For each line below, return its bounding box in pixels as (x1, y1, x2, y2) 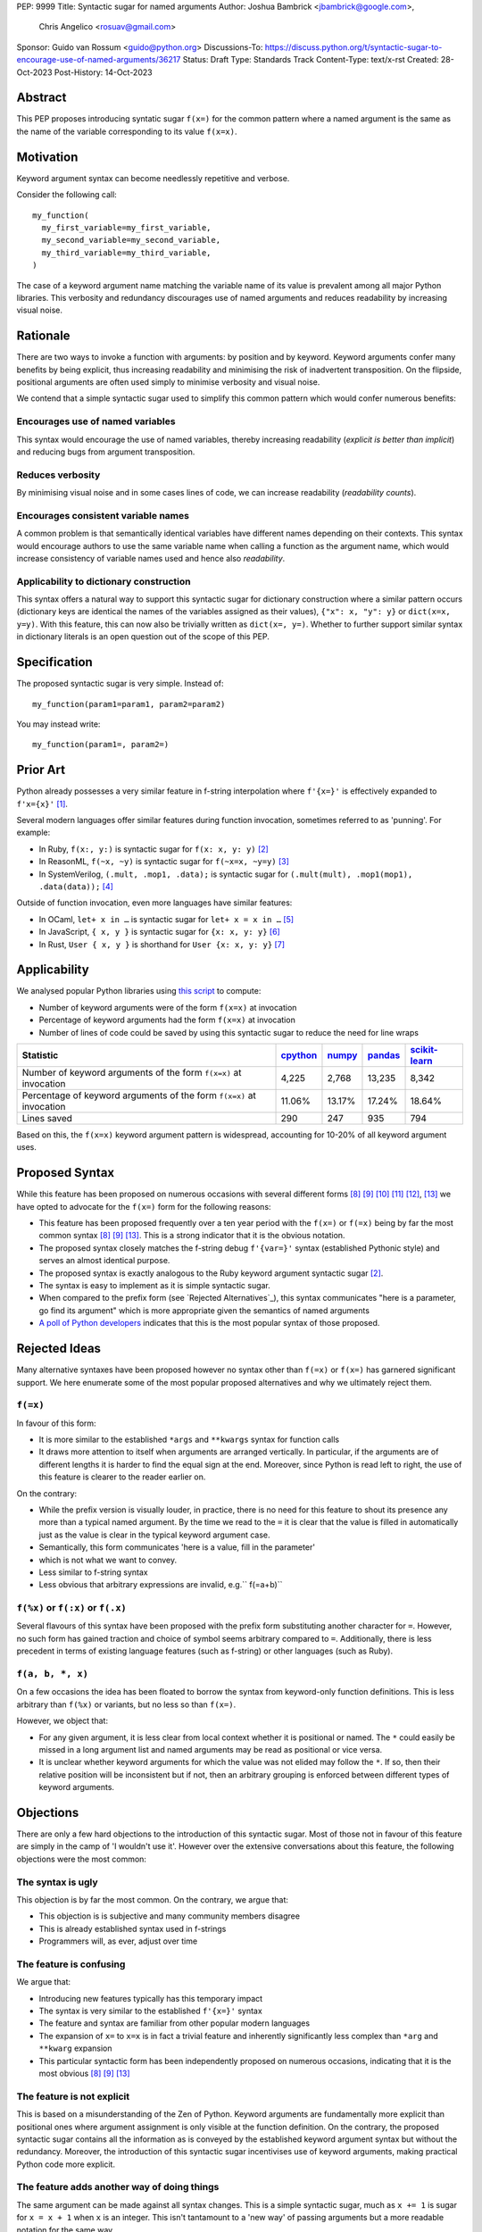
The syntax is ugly (16, 1876, 98, 1888)
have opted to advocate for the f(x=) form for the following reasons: (16, 1201, 271, 1212)
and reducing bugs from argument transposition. (16, 446, 195, 457)
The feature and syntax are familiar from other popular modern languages (38, 2018, 311, 2028)
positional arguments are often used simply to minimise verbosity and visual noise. (16, 376, 320, 387)
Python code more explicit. (16, 2159, 116, 2170)
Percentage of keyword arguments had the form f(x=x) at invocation (38, 1014, 296, 1026)
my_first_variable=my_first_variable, (41, 222, 212, 232)
